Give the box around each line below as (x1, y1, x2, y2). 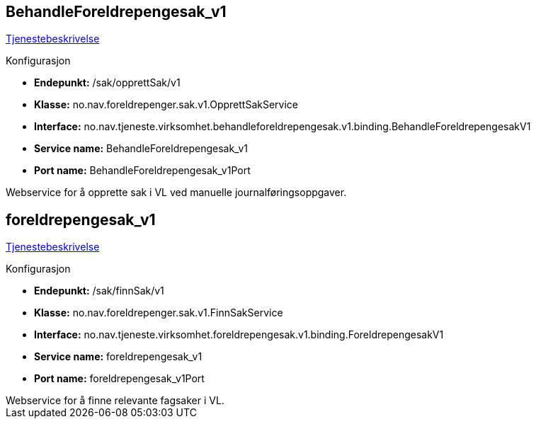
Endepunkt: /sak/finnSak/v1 (34, 285, 164, 297)
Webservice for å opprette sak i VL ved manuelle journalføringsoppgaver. (6, 186, 347, 199)
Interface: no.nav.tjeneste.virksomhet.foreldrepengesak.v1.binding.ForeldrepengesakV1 (34, 328, 444, 341)
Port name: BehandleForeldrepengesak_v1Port (34, 164, 251, 177)
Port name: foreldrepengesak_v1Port (34, 372, 205, 385)
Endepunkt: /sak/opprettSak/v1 (34, 76, 181, 89)
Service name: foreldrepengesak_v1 (34, 350, 203, 363)
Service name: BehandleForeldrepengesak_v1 (34, 142, 248, 155)
